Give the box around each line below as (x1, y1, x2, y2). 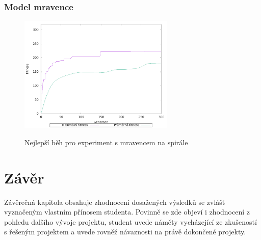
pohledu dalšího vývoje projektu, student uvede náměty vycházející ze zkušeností (4, 216, 257, 227)
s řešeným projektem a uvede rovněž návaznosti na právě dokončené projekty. (4, 226, 246, 237)
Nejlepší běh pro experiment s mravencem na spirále (24, 137, 188, 147)
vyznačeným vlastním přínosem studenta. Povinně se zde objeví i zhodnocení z (4, 206, 250, 217)
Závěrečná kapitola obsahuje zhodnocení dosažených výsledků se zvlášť (4, 196, 225, 207)
